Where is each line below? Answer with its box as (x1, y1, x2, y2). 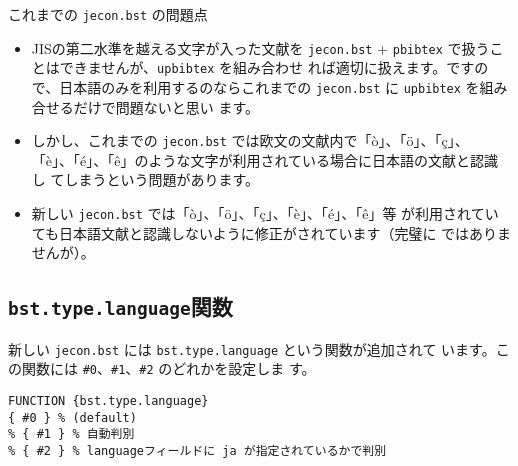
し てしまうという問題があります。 (31, 169, 260, 190)
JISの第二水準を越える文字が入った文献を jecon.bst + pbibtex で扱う (31, 37, 490, 58)
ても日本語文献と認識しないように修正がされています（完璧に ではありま (31, 222, 512, 243)
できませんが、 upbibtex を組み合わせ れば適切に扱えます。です (59, 57, 475, 78)
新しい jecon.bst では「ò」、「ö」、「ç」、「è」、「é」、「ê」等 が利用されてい (31, 203, 499, 224)
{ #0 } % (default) (8, 410, 137, 425)
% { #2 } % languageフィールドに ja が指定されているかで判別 (8, 443, 387, 458)
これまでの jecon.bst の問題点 (8, 4, 208, 24)
